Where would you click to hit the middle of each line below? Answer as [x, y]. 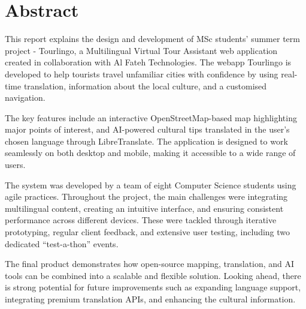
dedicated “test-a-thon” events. [62, 243]
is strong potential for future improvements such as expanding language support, [153, 287]
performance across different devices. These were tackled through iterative [141, 220]
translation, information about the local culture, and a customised [145, 85]
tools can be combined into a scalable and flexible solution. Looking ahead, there [153, 275]
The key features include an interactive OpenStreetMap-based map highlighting [151, 117]
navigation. [25, 97]
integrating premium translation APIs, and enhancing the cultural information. [150, 299]
